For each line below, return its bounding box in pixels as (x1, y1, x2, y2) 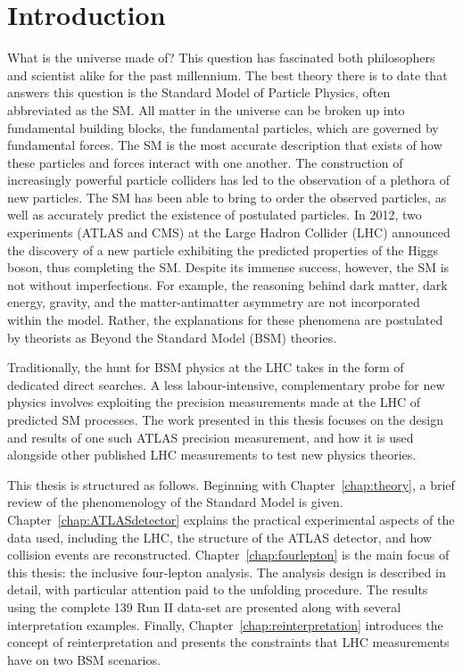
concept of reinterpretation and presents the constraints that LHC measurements (7, 633, 450, 651)
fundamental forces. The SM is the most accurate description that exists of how (7, 136, 442, 154)
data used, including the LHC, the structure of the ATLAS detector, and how (7, 527, 432, 546)
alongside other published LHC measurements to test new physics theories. (7, 445, 417, 464)
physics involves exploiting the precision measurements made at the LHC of (7, 393, 421, 411)
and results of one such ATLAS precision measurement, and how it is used (7, 427, 414, 446)
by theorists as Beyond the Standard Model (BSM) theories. (7, 328, 337, 346)
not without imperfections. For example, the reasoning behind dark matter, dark (7, 275, 448, 294)
